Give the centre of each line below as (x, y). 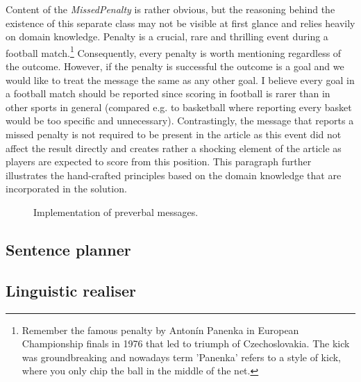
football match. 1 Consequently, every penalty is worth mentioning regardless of (174, 51)
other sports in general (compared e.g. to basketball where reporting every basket (179, 107)
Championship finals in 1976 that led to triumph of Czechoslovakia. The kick (186, 343)
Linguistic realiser (71, 290)
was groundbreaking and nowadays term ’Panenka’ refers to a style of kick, (181, 357)
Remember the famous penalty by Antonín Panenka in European (160, 330)
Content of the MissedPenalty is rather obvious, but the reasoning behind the (170, 9)
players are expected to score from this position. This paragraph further (159, 161)
